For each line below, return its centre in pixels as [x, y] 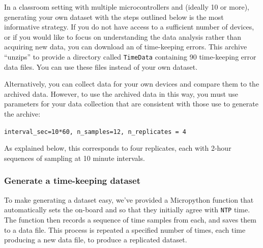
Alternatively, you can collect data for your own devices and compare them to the [132, 84]
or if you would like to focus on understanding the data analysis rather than [123, 36]
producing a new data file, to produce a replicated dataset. [96, 240]
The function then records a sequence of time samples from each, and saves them [130, 219]
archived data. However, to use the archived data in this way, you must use [121, 93]
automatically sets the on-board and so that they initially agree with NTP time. [127, 210]
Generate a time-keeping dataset [72, 181]
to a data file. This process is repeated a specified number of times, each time [125, 229]
